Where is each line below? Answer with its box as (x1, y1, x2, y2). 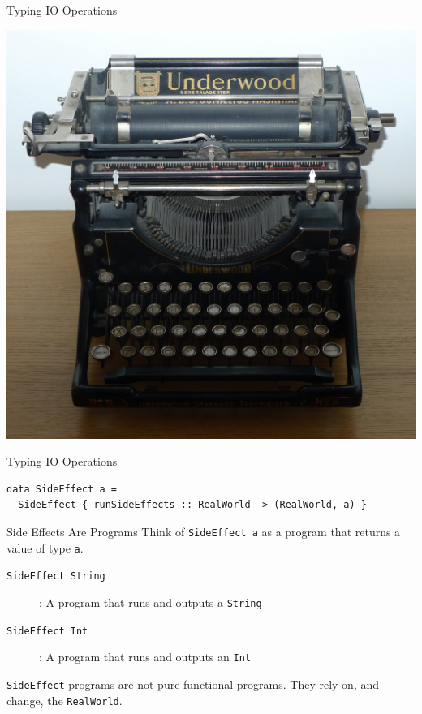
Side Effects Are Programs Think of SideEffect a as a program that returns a (6, 523, 401, 540)
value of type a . (6, 539, 84, 556)
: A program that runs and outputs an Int (39, 648, 251, 665)
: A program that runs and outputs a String (39, 593, 262, 610)
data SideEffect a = (6, 483, 118, 495)
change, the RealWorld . (6, 691, 123, 708)
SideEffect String (6, 570, 105, 583)
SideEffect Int (6, 625, 88, 637)
